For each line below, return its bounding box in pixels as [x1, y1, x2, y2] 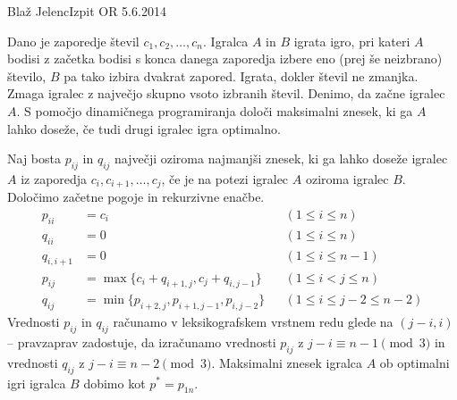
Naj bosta [7, 149, 61, 168]
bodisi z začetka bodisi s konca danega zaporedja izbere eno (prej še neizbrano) [7, 49, 443, 68]
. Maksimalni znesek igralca [211, 353, 363, 371]
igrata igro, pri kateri [293, 31, 410, 50]
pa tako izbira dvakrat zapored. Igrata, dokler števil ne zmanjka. [63, 66, 419, 85]
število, [7, 66, 47, 85]
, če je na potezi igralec [161, 169, 289, 187]
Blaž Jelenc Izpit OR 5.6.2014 [7, 2, 166, 20]
